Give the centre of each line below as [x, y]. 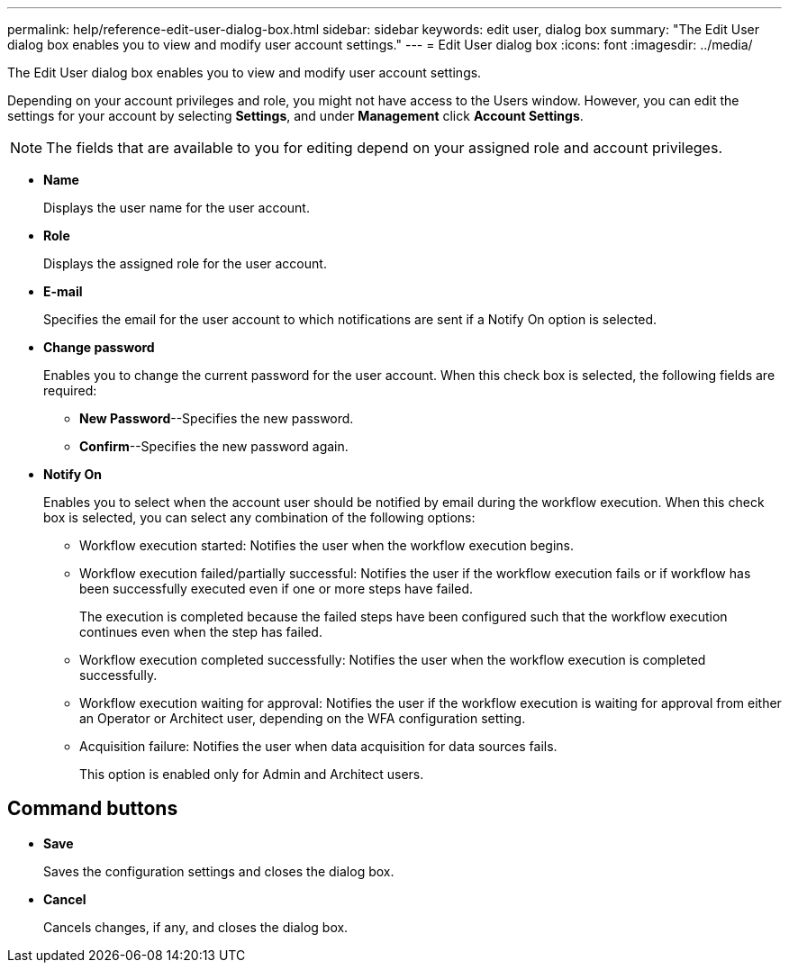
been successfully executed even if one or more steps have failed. [276, 589]
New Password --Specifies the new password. [217, 418]
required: [70, 390]
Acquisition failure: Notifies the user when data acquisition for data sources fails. [318, 746]
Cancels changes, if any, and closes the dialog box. [196, 927]
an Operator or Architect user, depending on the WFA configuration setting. [303, 718]
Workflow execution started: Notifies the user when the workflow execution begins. [326, 545]
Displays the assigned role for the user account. [185, 263]
